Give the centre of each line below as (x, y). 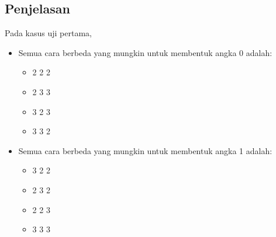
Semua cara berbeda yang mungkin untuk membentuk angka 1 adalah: (145, 150)
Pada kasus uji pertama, (48, 33)
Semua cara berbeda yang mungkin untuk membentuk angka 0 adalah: (145, 52)
